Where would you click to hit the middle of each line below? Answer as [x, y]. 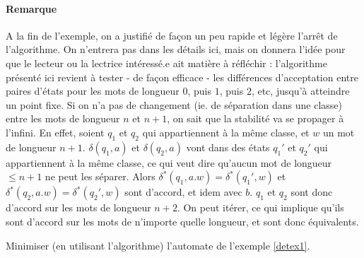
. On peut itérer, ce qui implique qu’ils [260, 207]
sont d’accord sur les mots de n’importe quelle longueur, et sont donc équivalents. [182, 221]
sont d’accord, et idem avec [183, 192]
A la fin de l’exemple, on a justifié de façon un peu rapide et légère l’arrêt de [172, 35]
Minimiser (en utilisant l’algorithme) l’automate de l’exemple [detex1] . [158, 245]
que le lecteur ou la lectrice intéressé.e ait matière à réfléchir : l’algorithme [166, 63]
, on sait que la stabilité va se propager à [256, 118]
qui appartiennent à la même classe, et [226, 132]
